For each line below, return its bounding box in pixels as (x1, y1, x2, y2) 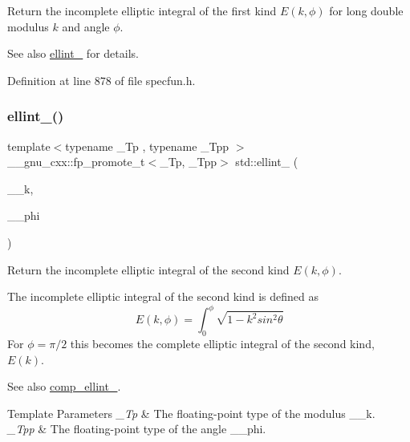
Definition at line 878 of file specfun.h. (7, 71, 196, 88)
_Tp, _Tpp (160, 153, 217, 170)
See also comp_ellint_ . (7, 378, 121, 395)
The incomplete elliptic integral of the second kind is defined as (7, 288, 319, 305)
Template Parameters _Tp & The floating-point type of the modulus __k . (7, 404, 375, 421)
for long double (329, 2, 404, 18)
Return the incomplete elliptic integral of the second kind (7, 261, 290, 278)
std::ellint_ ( (235, 153, 298, 170)
